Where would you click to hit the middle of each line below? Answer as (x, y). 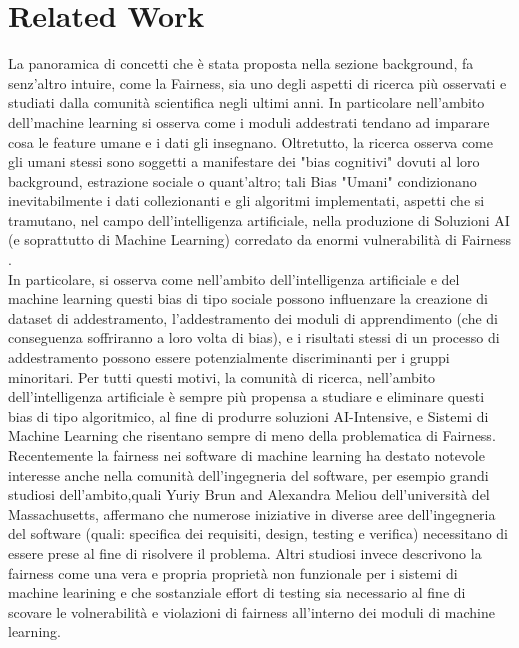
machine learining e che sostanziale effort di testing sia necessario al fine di (237, 592)
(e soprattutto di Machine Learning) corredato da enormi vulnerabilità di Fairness (260, 239)
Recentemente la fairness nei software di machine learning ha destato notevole (246, 455)
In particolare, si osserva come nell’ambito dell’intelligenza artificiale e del (234, 278)
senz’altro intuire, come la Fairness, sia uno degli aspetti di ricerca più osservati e (257, 82)
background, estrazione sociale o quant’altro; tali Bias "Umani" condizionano (242, 180)
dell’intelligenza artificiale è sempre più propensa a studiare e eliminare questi (246, 396)
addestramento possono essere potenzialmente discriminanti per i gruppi (229, 357)
